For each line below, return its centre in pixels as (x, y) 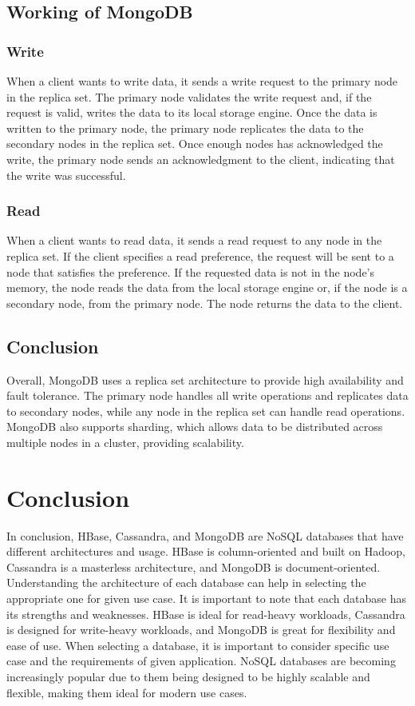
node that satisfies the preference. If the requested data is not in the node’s (191, 271)
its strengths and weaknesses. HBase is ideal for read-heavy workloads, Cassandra (206, 614)
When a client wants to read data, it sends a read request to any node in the (194, 240)
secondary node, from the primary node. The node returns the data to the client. (205, 303)
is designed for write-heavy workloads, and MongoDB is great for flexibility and (201, 630)
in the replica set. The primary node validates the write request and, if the (189, 96)
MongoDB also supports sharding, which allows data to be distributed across (195, 427)
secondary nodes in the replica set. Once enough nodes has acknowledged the (195, 144)
